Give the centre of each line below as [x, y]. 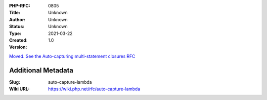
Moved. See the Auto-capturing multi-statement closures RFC [72, 56]
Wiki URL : [19, 89]
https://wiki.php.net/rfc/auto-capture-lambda [94, 89]
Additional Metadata [41, 70]
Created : [19, 40]
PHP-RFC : [20, 6]
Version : [18, 47]
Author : [17, 19]
